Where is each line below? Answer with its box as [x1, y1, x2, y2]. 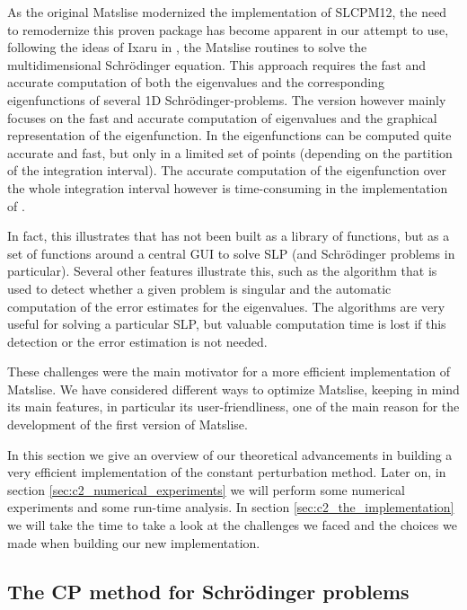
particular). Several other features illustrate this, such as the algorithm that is [7, 261, 437, 280]
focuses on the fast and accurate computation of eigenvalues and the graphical [7, 108, 437, 127]
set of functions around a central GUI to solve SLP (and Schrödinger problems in [7, 243, 455, 262]
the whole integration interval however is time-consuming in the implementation [7, 178, 448, 197]
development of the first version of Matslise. [7, 415, 248, 434]
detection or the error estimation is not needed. [7, 332, 268, 350]
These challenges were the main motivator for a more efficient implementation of [7, 362, 450, 381]
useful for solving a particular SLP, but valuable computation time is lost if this [7, 314, 446, 333]
